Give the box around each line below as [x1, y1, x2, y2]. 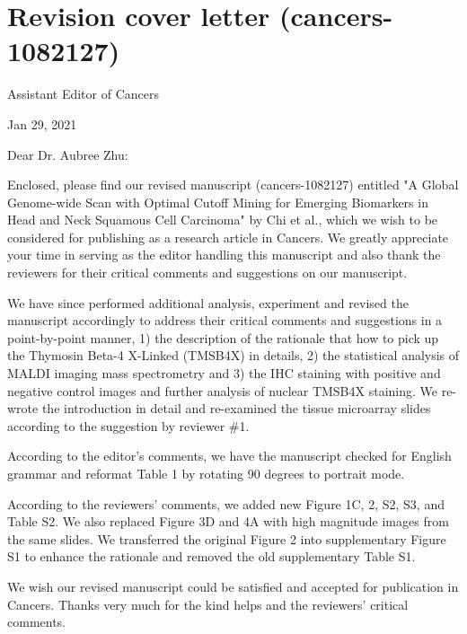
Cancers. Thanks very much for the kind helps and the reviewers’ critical [7, 594, 409, 613]
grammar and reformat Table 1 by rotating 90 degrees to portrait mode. [7, 464, 405, 482]
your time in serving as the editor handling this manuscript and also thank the [7, 245, 441, 264]
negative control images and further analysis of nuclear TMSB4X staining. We [7, 381, 438, 400]
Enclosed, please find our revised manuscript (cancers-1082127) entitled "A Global [7, 175, 459, 194]
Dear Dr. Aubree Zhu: [7, 145, 128, 163]
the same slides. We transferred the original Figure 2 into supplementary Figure [7, 529, 446, 548]
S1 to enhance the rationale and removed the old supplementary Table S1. [7, 547, 416, 566]
